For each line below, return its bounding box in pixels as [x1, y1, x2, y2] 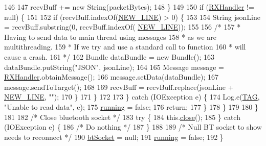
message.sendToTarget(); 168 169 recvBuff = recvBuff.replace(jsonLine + [4, 81, 234, 92]
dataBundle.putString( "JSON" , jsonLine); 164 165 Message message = [4, 61, 224, 72]
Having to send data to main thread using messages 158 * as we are [4, 31, 217, 42]
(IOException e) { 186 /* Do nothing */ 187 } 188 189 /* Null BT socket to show [4, 121, 262, 132]
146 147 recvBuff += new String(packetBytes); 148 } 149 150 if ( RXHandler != [4, 2, 254, 12]
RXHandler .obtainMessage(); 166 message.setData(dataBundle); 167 [4, 71, 219, 82]
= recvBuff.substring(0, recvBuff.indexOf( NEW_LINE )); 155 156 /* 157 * [4, 21, 241, 32]
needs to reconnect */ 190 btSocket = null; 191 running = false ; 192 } [4, 131, 224, 142]
